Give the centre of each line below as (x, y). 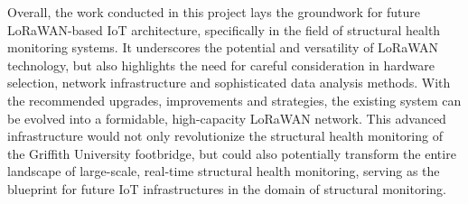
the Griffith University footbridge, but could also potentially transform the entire (232, 153)
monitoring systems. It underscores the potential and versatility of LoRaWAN (223, 47)
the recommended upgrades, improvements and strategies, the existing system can (234, 100)
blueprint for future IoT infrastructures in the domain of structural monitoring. (227, 188)
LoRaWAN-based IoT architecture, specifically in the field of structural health (224, 29)
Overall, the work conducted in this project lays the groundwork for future (214, 12)
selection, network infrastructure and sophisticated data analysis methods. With (229, 83)
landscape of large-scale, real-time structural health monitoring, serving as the (224, 171)
